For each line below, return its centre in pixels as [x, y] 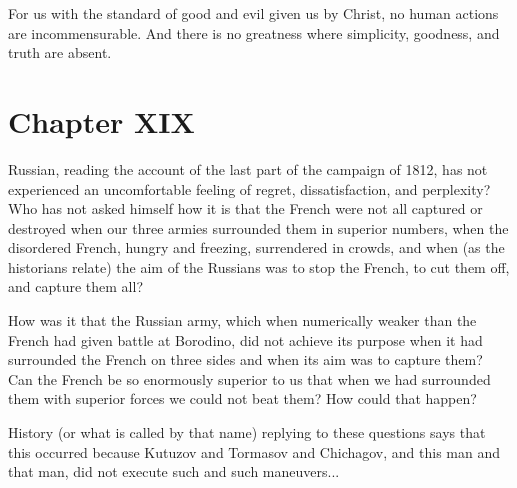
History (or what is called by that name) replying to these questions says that [247, 432]
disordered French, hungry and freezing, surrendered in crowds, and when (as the [256, 247]
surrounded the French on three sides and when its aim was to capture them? [245, 359]
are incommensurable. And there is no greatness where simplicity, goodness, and [254, 32]
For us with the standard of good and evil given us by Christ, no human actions [253, 13]
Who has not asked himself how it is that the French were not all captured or [245, 208]
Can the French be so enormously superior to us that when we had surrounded [249, 378]
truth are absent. [60, 52]
